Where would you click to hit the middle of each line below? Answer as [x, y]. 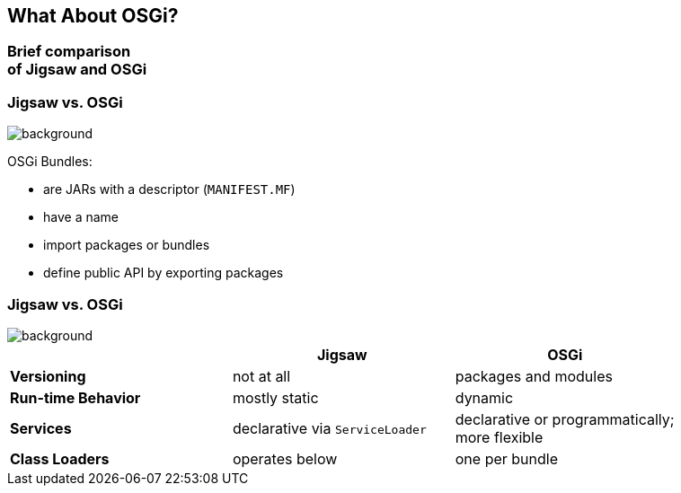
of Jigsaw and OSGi [77, 70]
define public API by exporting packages [164, 273]
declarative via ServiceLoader [329, 428]
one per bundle [506, 458]
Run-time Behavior [75, 397]
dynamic [484, 397]
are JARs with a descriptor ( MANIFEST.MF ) [169, 189]
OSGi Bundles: [50, 162]
